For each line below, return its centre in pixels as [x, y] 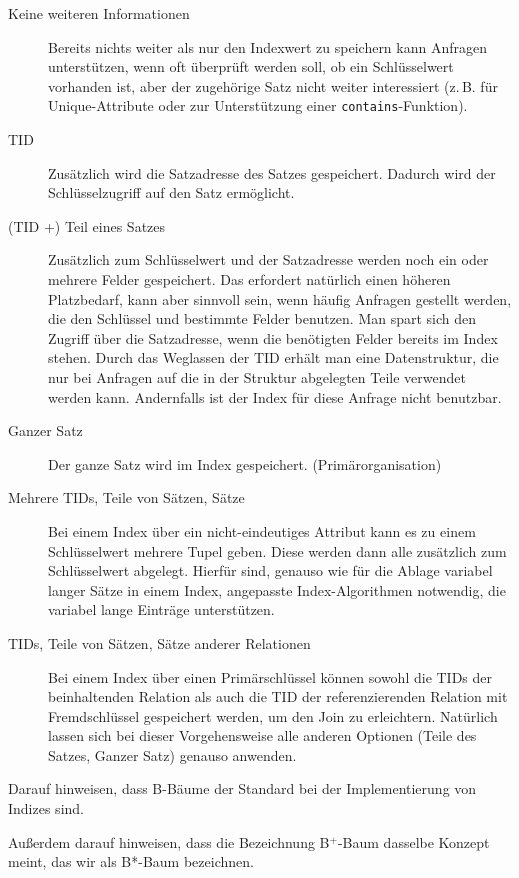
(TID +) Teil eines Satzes [87, 225]
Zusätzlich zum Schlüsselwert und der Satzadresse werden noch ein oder [268, 259]
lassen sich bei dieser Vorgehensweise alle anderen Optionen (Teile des [262, 735]
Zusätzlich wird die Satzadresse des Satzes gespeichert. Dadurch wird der [272, 172]
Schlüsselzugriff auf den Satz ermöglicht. [171, 192]
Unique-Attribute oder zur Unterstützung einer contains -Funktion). [258, 105]
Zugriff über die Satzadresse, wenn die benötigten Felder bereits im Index [273, 337]
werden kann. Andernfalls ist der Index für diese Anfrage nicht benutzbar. [275, 396]
